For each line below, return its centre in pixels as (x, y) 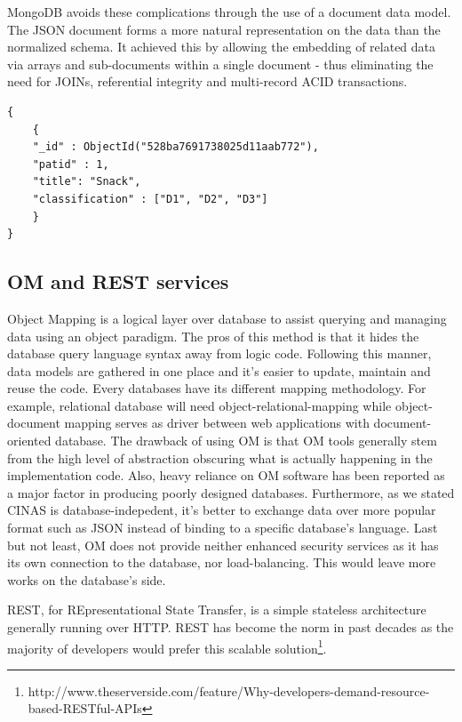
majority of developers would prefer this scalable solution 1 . (167, 646)
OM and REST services (118, 281)
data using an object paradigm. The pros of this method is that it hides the (213, 336)
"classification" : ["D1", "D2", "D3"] (150, 199)
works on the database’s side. (87, 579)
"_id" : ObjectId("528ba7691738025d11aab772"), (175, 147)
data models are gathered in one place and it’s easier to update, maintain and (219, 370)
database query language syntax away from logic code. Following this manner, (219, 353)
